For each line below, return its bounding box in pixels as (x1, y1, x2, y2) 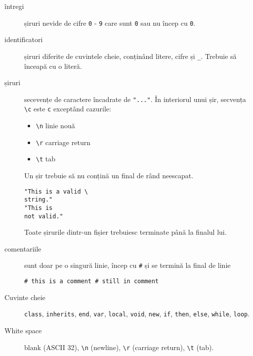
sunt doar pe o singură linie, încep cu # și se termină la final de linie (24, 260, 231, 270)
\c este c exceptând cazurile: (24, 103, 111, 114)
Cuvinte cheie (4, 292, 45, 302)
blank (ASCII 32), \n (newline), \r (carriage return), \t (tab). (24, 342, 214, 352)
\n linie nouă (36, 120, 75, 130)
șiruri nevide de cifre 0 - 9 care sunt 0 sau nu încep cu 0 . (24, 17, 196, 28)
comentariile (4, 243, 42, 254)
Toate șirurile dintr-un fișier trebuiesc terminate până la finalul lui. (24, 227, 227, 237)
